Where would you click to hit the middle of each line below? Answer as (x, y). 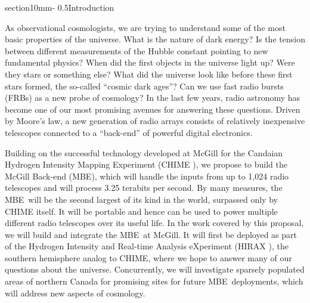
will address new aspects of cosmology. (75, 293)
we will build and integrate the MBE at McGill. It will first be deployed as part (151, 234)
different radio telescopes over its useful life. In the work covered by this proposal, (154, 223)
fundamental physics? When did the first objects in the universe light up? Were (150, 62)
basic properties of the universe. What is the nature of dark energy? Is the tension (155, 39)
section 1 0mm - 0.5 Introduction (60, 7)
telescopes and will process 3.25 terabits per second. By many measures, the (144, 188)
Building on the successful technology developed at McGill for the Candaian (144, 152)
